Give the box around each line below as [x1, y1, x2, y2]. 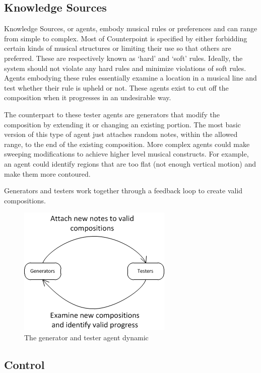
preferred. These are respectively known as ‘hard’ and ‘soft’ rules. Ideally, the [4, 52, 243, 63]
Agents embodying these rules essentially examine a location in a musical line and [4, 72, 257, 83]
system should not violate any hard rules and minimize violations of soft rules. [4, 62, 246, 73]
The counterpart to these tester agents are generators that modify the [4, 109, 220, 119]
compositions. [4, 195, 46, 205]
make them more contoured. [4, 168, 91, 179]
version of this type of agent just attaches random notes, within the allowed [4, 129, 238, 139]
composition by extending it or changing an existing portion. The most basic [4, 119, 241, 129]
